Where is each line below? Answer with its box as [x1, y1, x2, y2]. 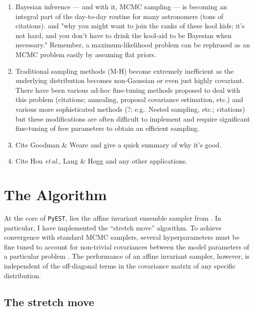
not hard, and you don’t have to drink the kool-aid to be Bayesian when [15, 30, 232, 40]
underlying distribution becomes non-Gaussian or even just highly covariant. [15, 75, 244, 85]
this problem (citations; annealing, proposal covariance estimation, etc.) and [15, 94, 243, 104]
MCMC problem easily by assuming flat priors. [15, 49, 156, 59]
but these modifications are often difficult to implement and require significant [15, 113, 250, 124]
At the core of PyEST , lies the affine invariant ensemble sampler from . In [4, 213, 221, 223]
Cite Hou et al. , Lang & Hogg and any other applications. [15, 156, 188, 166]
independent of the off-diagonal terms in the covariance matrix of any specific [4, 261, 236, 271]
